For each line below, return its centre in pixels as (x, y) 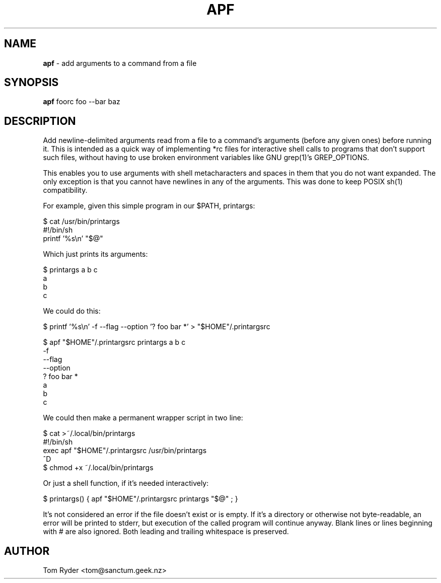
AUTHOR (27, 551)
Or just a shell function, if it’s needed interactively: (126, 483)
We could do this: (72, 311)
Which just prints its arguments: (95, 254)
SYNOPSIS (31, 83)
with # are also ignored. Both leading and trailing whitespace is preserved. (166, 532)
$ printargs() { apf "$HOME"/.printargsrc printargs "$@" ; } (140, 499)
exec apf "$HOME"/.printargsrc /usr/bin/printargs (125, 451)
